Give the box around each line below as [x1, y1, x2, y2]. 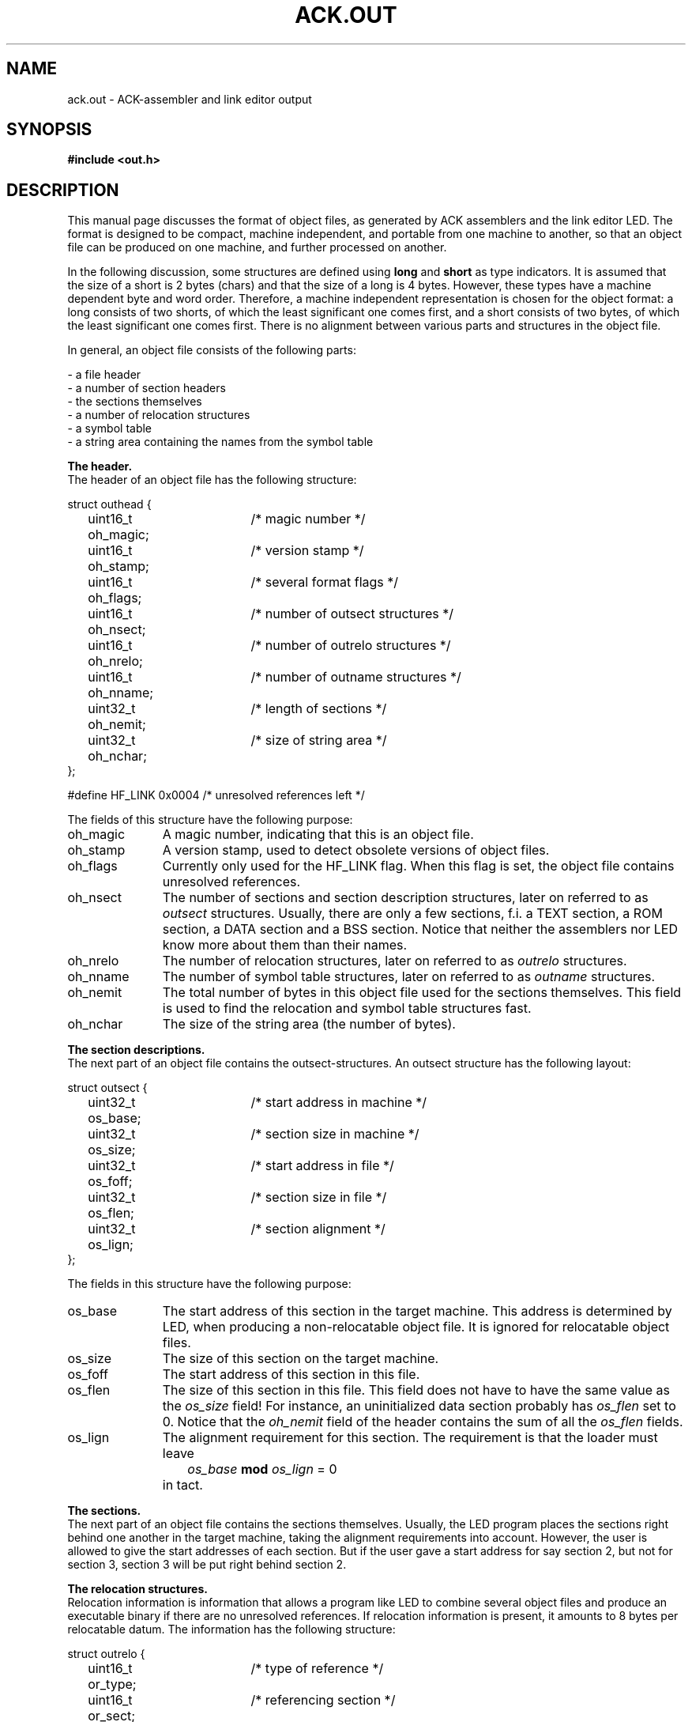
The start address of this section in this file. [162, 1366, 420, 1383]
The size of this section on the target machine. [162, 1350, 439, 1367]
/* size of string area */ [250, 732, 387, 749]
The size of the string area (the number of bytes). [162, 1016, 456, 1033]
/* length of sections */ [250, 701, 387, 717]
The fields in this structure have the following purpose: [67, 1277, 352, 1291]
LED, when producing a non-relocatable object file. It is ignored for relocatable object [162, 1319, 670, 1335]
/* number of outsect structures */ [250, 606, 454, 622]
